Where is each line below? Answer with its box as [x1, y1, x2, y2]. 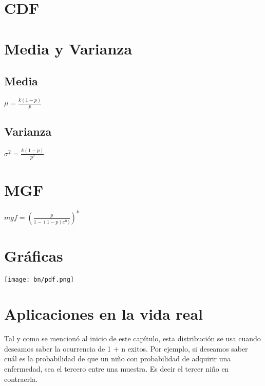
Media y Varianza [4, 38, 132, 59]
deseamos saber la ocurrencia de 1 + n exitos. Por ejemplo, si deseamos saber [4, 343, 248, 354]
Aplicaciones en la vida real [4, 303, 203, 324]
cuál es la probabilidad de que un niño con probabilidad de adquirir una [4, 353, 231, 364]
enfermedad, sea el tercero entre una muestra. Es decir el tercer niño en [4, 363, 229, 374]
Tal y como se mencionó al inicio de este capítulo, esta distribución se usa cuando [4, 333, 261, 344]
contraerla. [4, 373, 38, 384]
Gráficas [4, 245, 63, 266]
